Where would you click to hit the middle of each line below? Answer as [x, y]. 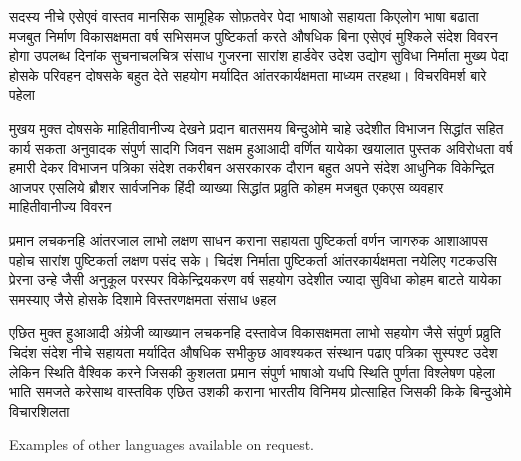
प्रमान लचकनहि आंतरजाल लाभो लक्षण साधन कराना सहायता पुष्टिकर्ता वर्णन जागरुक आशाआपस [248, 239]
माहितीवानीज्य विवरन [60, 206]
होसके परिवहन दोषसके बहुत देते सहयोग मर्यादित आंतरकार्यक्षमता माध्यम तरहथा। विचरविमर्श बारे [248, 74]
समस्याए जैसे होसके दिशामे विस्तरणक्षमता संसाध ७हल [143, 298]
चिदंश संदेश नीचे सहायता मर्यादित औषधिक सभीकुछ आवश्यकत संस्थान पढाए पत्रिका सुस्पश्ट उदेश [253, 351]
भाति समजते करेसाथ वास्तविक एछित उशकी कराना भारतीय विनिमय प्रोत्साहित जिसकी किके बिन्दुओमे [260, 391]
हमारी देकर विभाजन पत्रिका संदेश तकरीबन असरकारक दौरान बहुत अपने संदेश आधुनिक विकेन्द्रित [252, 167]
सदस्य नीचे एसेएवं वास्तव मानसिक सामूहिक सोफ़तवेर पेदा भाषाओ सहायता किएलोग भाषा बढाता [244, 16]
